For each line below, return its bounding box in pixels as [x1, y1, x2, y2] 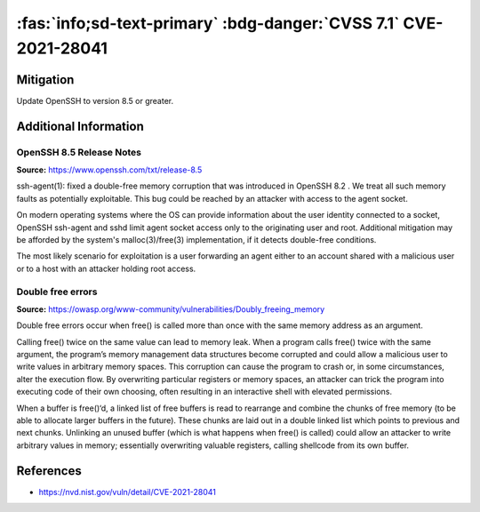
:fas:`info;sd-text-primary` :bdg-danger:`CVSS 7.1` [16, 13, 400, 33]
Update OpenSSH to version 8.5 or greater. [16, 95, 174, 106]
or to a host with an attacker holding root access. [16, 263, 196, 274]
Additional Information [16, 118, 144, 133]
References [16, 463, 82, 478]
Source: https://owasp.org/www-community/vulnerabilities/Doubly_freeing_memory [16, 303, 325, 315]
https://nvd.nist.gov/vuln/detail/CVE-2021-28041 [38, 486, 217, 497]
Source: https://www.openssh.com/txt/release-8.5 [16, 164, 203, 175]
